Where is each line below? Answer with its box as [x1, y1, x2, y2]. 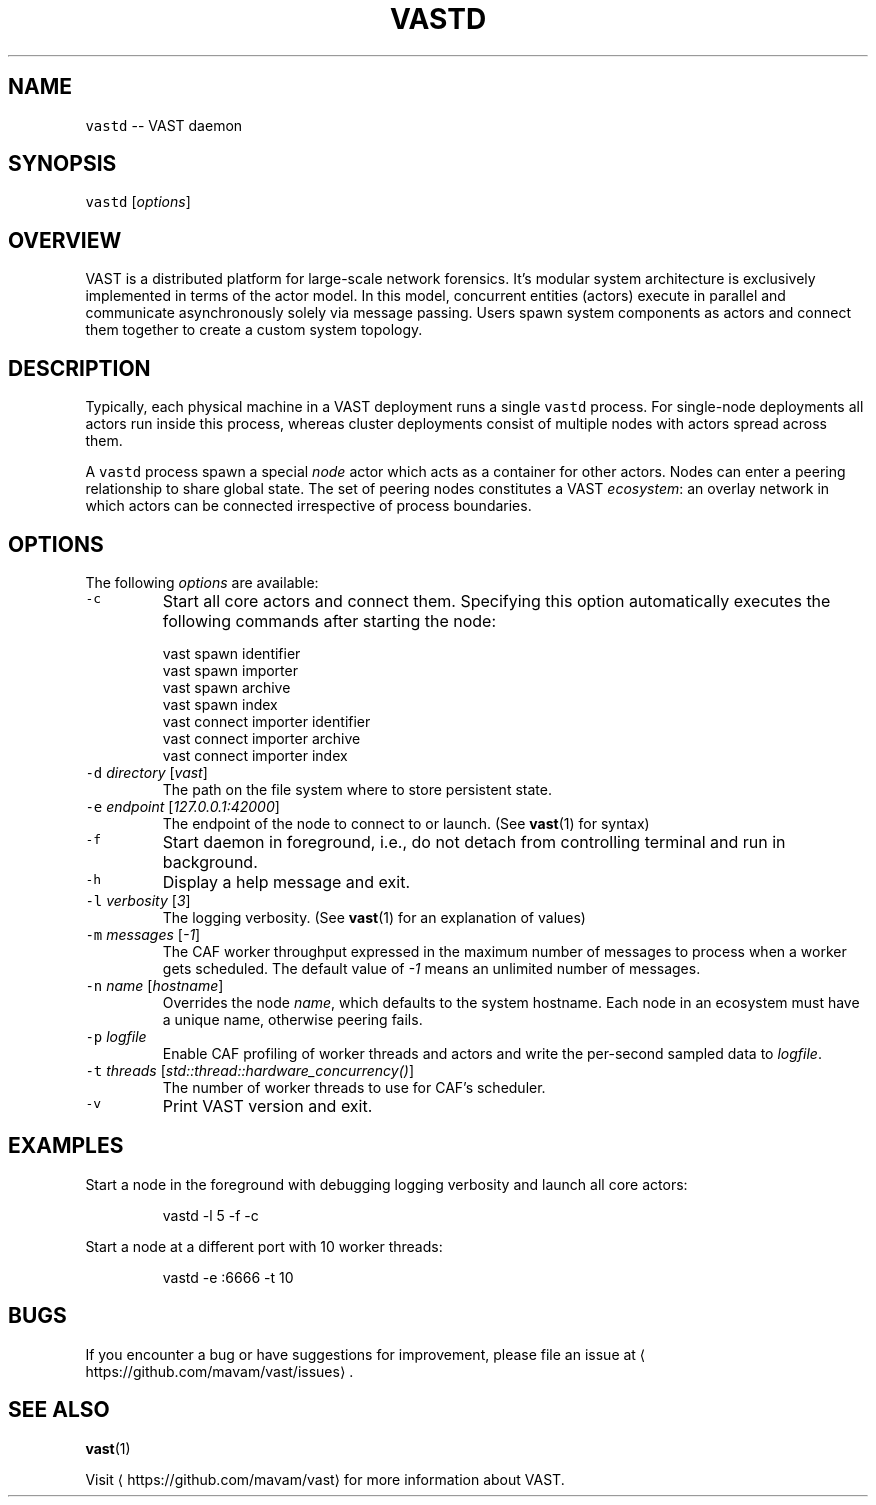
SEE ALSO [8, 1397, 110, 1423]
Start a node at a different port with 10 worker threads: [85, 1237, 443, 1255]
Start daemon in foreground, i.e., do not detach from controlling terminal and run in [162, 831, 786, 852]
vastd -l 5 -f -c [162, 1206, 259, 1224]
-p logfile [85, 1027, 147, 1045]
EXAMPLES [8, 1133, 124, 1159]
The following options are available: [85, 573, 319, 591]
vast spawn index [162, 695, 278, 713]
